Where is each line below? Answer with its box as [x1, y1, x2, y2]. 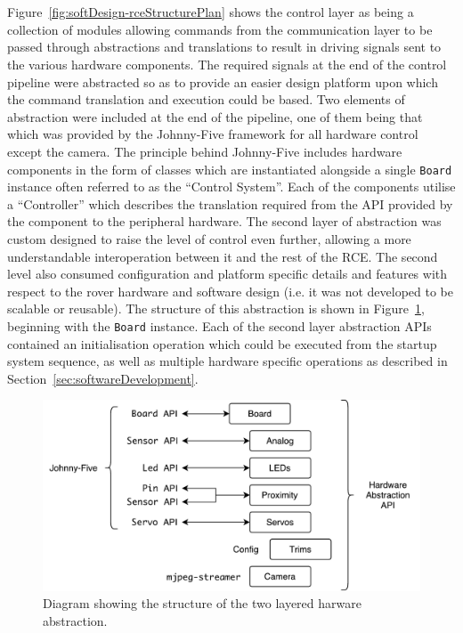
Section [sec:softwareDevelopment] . [7, 369, 199, 387]
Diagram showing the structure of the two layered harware [43, 594, 361, 613]
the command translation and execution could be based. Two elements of [7, 90, 405, 109]
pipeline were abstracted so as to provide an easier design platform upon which [7, 72, 438, 91]
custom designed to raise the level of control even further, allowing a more [7, 229, 411, 248]
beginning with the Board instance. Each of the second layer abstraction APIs [7, 316, 432, 335]
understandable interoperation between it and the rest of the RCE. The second [7, 247, 438, 265]
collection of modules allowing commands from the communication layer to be [7, 20, 433, 38]
